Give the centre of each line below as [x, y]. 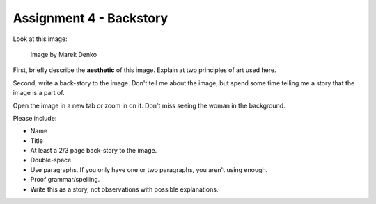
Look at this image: [40, 39]
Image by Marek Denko [64, 54]
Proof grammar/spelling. [65, 180]
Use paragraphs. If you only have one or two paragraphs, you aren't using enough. [149, 169]
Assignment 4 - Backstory [91, 18]
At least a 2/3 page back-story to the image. [94, 151]
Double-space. [52, 160]
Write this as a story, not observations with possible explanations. [124, 189]
